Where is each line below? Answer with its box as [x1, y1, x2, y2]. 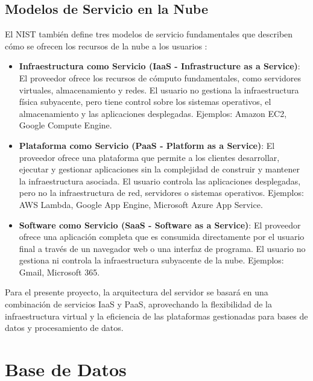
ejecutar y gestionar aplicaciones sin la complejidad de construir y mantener [19, 163, 300, 175]
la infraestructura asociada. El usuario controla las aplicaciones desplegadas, [19, 174, 301, 187]
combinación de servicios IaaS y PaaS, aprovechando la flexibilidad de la [5, 298, 273, 310]
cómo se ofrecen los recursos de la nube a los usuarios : [5, 39, 207, 52]
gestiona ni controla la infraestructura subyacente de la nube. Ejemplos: [19, 254, 284, 266]
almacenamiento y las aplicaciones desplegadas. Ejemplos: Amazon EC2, [19, 107, 287, 119]
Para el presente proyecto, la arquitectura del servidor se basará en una [5, 286, 268, 298]
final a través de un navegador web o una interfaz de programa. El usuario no [19, 242, 306, 254]
